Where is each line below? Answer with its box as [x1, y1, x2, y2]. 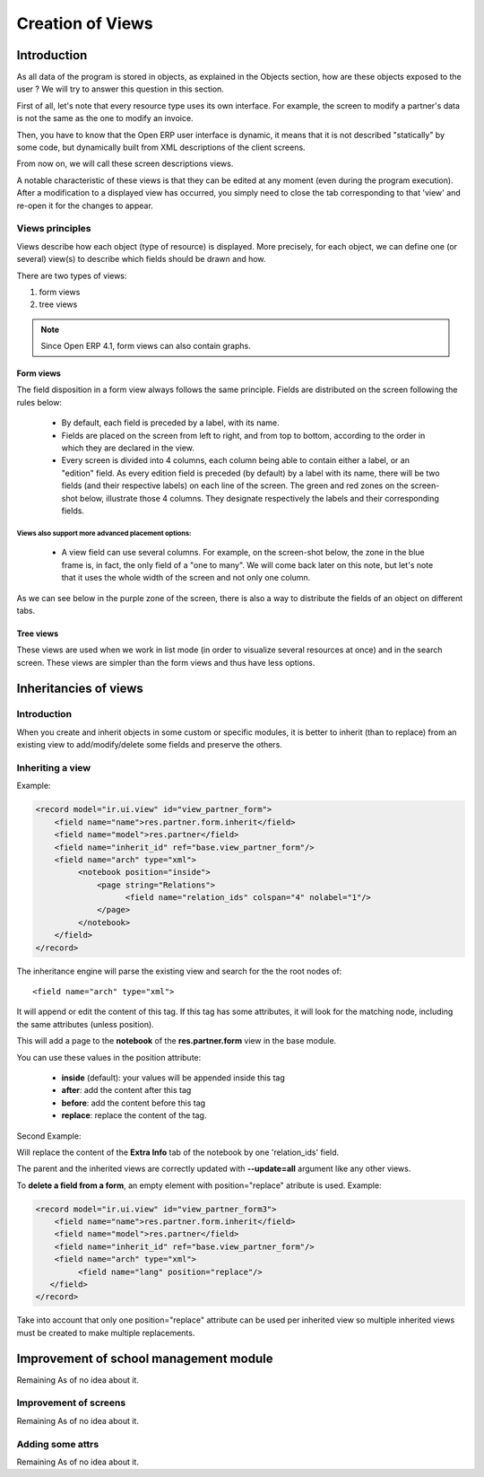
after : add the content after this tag [61, 1085, 192, 1096]
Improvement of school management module [16, 1350, 273, 1366]
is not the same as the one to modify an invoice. [16, 113, 194, 124]
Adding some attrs [16, 1438, 99, 1450]
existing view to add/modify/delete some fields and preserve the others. [16, 739, 282, 750]
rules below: [16, 397, 63, 407]
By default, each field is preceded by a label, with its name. [61, 417, 280, 428]
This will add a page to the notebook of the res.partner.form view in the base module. [16, 1036, 337, 1046]
